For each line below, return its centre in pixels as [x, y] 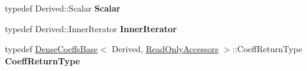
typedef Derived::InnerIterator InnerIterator [91, 28]
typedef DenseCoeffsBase [51, 49]
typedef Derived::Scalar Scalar [63, 8]
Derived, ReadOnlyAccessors [165, 49]
